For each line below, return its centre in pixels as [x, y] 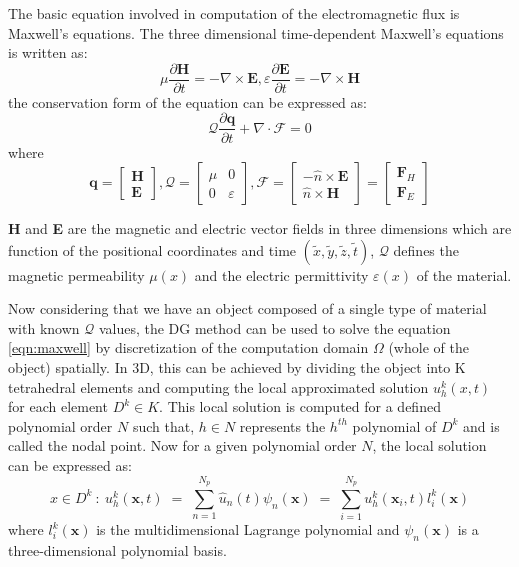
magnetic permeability [76, 274]
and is [481, 425]
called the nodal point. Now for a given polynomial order [182, 445]
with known [44, 327]
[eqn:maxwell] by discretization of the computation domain [188, 347]
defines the [426, 249]
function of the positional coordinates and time [152, 249]
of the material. [464, 274]
